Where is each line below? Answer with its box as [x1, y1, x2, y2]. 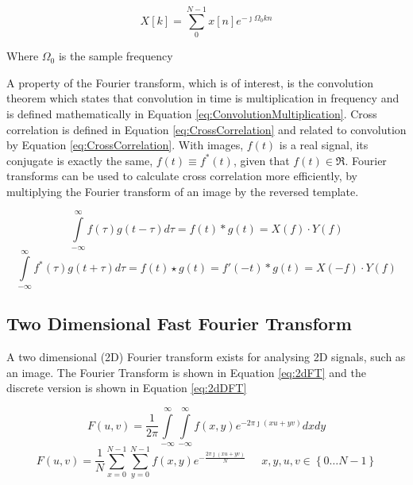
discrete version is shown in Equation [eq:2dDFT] [6, 379, 247, 396]
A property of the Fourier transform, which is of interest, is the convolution [6, 74, 374, 90]
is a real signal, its [279, 137, 369, 153]
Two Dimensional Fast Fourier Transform [6, 311, 352, 336]
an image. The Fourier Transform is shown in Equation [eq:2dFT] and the [6, 364, 366, 380]
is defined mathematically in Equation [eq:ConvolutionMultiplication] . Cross [6, 105, 377, 121]
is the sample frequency [58, 48, 173, 64]
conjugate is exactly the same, [6, 152, 153, 168]
